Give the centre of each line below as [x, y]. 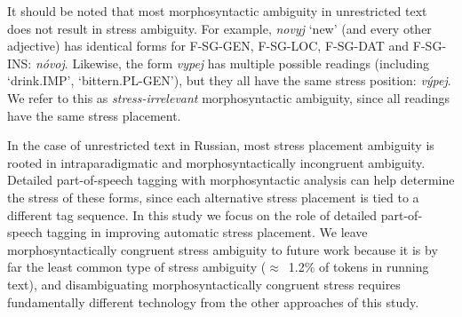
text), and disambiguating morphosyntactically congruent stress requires [204, 284]
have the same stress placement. [94, 115]
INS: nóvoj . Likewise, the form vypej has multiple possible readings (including [219, 63]
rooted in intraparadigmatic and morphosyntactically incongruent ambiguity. [216, 162]
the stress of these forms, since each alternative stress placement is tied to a [213, 197]
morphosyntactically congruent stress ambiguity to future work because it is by [223, 249]
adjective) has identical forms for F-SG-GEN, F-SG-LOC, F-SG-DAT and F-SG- [227, 46]
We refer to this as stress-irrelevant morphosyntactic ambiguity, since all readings [228, 97]
